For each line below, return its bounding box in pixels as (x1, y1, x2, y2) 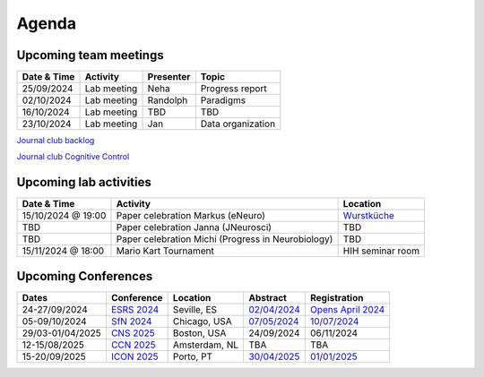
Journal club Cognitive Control (16, 151, 130, 162)
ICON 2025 (110, 350, 159, 363)
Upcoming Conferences (16, 269, 153, 284)
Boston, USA (172, 327, 227, 339)
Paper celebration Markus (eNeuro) (116, 210, 266, 222)
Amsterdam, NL (172, 338, 239, 351)
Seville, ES (172, 303, 218, 315)
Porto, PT (172, 350, 213, 363)
